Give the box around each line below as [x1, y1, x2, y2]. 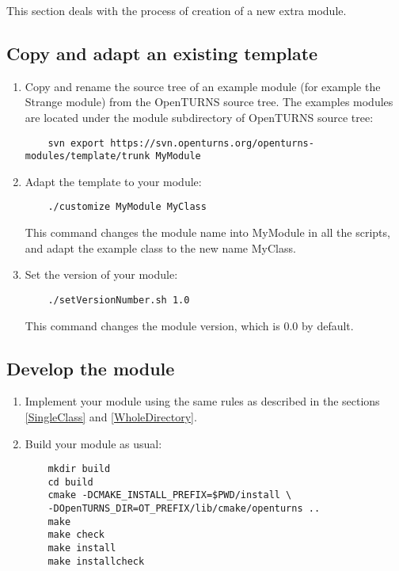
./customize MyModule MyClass [47, 201, 207, 213]
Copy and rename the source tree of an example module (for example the [25, 78, 381, 94]
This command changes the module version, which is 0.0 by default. [25, 317, 354, 333]
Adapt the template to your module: [25, 173, 202, 189]
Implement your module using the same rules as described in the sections [25, 393, 380, 409]
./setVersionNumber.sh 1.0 [47, 294, 190, 306]
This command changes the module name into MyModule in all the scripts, [25, 224, 390, 241]
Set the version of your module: [25, 266, 178, 283]
